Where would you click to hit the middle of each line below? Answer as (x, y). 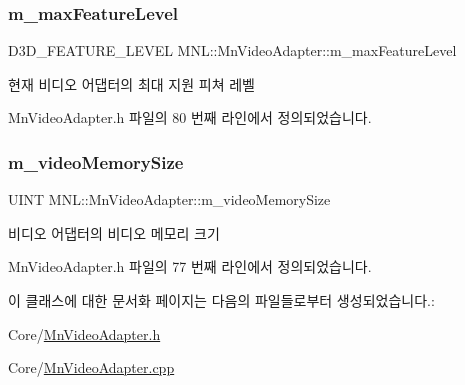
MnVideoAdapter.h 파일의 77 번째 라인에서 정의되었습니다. (190, 266)
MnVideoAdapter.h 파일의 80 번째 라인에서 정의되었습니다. (190, 117)
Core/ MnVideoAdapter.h (84, 333)
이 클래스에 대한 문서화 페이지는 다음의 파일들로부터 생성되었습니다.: (221, 300)
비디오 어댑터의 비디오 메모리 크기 (114, 232)
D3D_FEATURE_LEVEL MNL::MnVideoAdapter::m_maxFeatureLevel (232, 50)
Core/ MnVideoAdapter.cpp (91, 367)
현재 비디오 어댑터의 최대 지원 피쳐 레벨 (131, 83)
